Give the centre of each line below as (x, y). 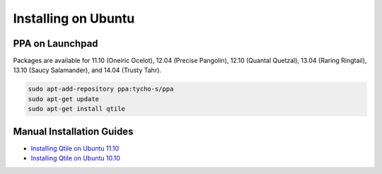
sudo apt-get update (63, 99)
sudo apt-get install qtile (76, 109)
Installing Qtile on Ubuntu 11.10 (75, 148)
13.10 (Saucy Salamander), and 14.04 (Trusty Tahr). (87, 70)
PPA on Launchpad (56, 43)
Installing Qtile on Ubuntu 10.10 (75, 158)
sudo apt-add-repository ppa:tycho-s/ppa (101, 89)
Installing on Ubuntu (74, 18)
